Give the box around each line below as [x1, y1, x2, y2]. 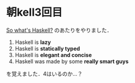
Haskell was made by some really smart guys [14, 58, 129, 65]
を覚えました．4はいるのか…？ [6, 70, 83, 77]
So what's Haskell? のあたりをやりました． [6, 26, 113, 34]
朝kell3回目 [6, 5, 63, 19]
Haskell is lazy [14, 38, 51, 46]
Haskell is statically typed [14, 45, 80, 52]
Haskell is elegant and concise [14, 51, 92, 58]
